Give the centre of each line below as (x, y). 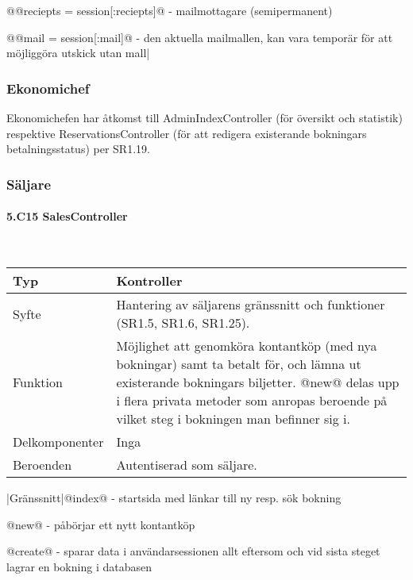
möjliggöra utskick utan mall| (78, 53)
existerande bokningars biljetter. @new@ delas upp (258, 382)
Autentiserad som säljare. (187, 465)
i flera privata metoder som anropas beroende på (252, 401)
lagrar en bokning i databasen (79, 566)
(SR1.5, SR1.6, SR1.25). (183, 323)
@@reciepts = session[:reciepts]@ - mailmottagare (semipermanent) (170, 10)
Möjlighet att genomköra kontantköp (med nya (247, 346)
